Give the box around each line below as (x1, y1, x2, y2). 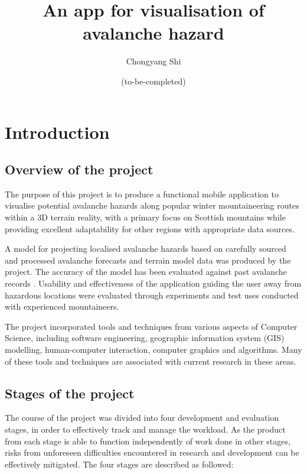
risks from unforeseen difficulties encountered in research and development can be (5, 446, 299, 459)
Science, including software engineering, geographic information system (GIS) (5, 332, 285, 344)
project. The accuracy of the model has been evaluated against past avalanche (5, 265, 287, 278)
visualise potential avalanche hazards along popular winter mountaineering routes (5, 199, 299, 212)
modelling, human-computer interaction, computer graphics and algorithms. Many (5, 343, 302, 356)
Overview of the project (5, 160, 153, 178)
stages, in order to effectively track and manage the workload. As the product (5, 423, 286, 435)
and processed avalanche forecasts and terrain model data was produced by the (5, 254, 291, 266)
